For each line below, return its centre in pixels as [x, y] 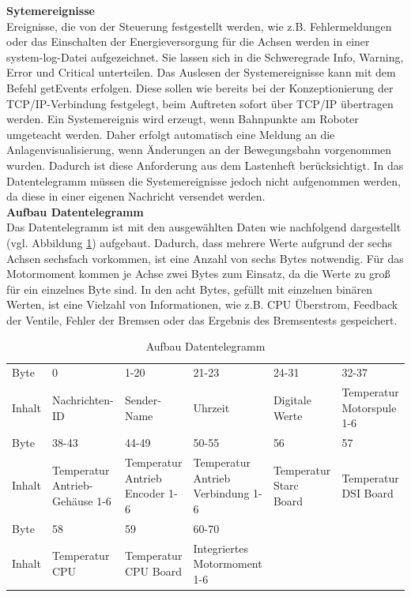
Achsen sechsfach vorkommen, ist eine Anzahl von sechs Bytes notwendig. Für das [205, 258]
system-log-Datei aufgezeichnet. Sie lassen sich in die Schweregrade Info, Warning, [205, 56]
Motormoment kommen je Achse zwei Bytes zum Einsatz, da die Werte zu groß [198, 274]
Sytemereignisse [51, 10]
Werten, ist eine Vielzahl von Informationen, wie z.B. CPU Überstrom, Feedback [202, 304]
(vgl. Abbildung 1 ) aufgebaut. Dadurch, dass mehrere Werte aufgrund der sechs [200, 242]
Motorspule [369, 407]
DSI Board [368, 493]
